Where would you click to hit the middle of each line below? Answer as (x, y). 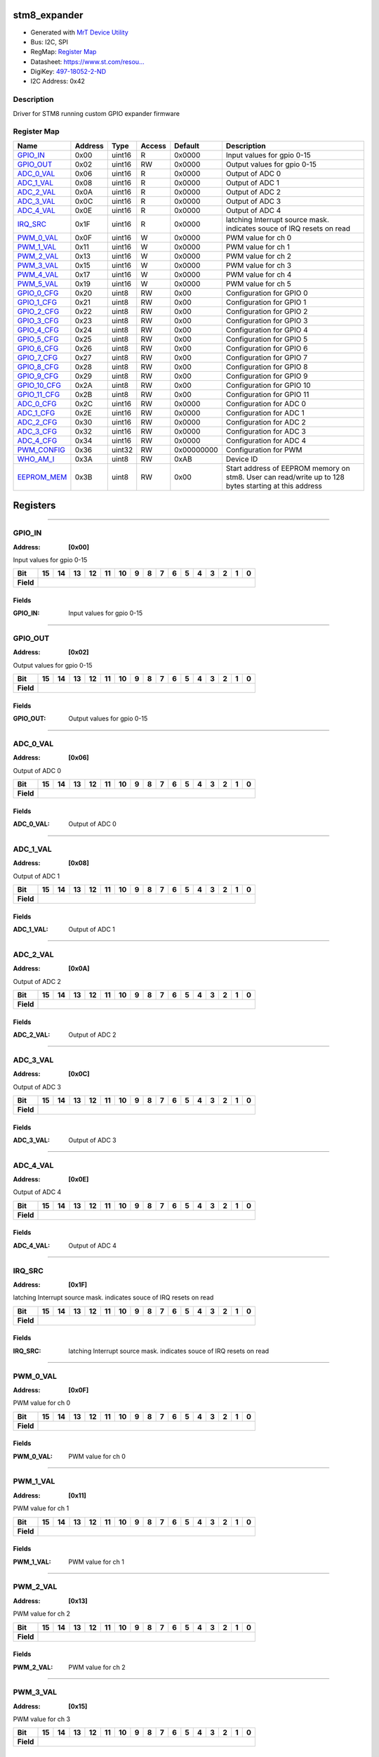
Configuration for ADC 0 (266, 403)
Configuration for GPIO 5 (267, 339)
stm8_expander (48, 15)
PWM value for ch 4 (259, 274)
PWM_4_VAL (38, 274)
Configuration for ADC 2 (266, 422)
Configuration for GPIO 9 (267, 376)
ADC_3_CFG (37, 431)
